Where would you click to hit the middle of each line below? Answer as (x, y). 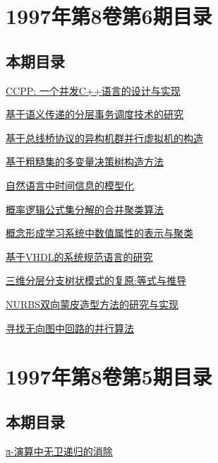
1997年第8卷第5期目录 (109, 376)
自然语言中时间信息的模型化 (70, 185)
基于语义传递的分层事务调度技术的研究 (95, 114)
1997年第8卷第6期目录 (109, 16)
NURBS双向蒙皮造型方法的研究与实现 (92, 304)
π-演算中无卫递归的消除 (59, 451)
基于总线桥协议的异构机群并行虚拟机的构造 (104, 137)
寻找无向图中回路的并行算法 (70, 328)
